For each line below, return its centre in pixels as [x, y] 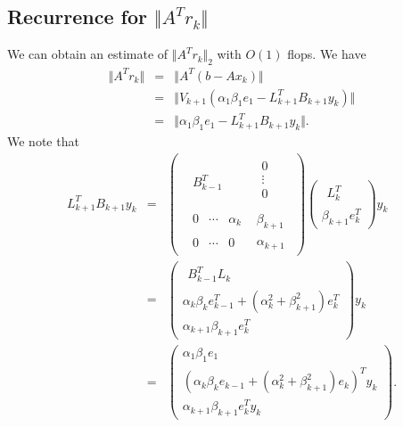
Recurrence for [77, 16]
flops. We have [327, 54]
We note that [43, 140]
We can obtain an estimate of [88, 54]
